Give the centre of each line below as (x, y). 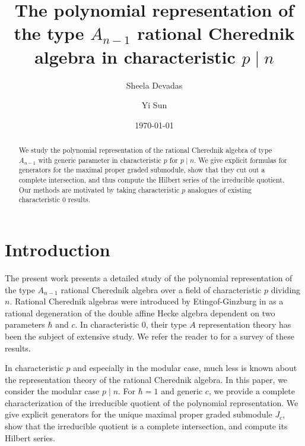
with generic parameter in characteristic (100, 160)
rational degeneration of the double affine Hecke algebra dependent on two (140, 312)
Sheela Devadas (154, 85)
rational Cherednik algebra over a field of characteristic (161, 289)
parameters (25, 324)
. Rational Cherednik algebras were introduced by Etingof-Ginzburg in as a (147, 301)
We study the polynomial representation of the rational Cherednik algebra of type (145, 150)
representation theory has (245, 324)
